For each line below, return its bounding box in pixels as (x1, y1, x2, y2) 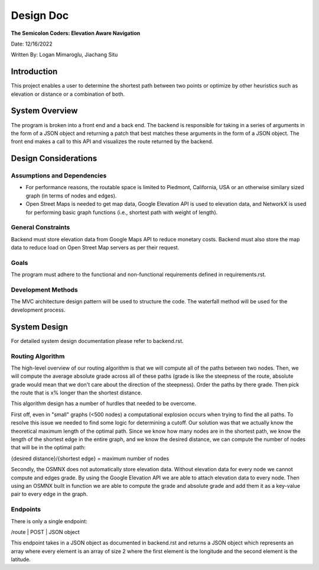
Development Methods (11, 286, 78, 294)
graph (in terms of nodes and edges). (25, 192, 117, 199)
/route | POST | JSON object (11, 528, 80, 535)
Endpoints (11, 506, 41, 514)
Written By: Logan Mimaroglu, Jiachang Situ (11, 51, 118, 59)
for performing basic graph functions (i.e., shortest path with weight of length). (25, 209, 218, 216)
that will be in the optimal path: (11, 444, 86, 451)
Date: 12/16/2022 (11, 40, 53, 47)
